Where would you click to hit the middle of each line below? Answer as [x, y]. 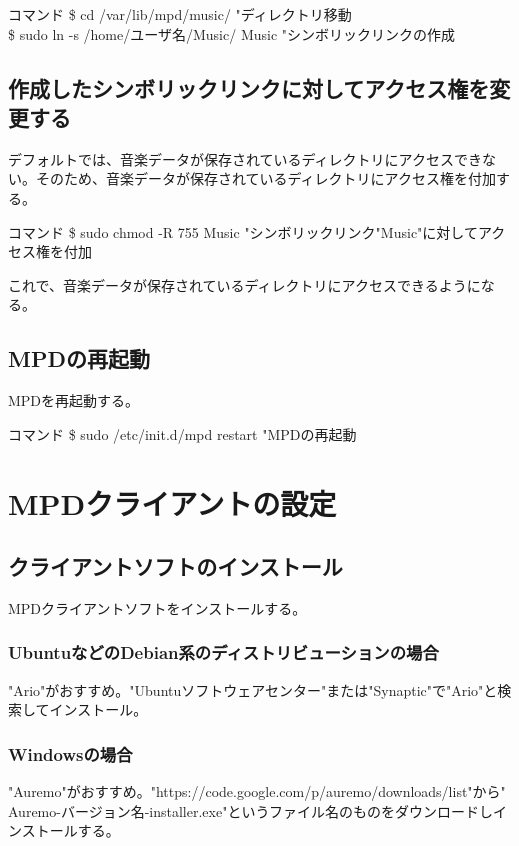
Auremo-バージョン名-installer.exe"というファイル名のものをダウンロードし [251, 810]
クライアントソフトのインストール [175, 566]
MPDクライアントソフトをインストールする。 [157, 607]
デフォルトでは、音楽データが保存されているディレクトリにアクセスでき [245, 158]
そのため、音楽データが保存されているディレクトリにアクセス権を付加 [265, 178]
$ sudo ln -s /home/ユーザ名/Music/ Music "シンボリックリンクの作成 [232, 33]
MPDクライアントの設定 [172, 502]
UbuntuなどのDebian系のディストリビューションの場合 [223, 652]
